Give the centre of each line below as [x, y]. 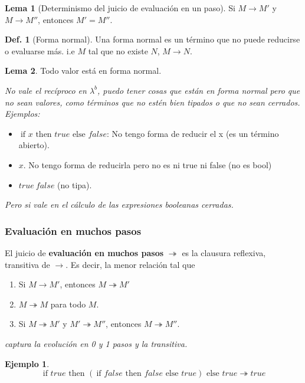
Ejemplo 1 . [27, 363]
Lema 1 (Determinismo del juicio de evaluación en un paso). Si [120, 8]
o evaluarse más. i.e [40, 50]
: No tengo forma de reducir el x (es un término [193, 133]
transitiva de [27, 264]
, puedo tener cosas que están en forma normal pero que [199, 90]
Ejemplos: [22, 114]
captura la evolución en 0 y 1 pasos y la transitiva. [96, 343]
